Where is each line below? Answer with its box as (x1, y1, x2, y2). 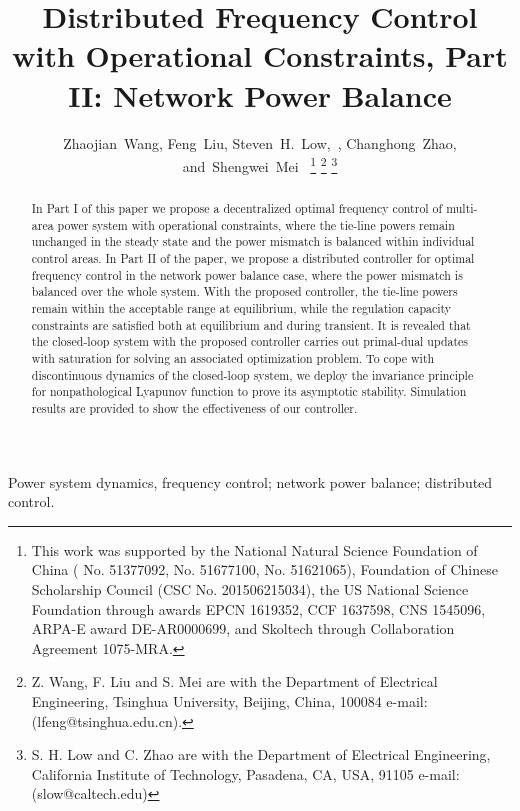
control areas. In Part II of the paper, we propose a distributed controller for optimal (31, 250, 475, 267)
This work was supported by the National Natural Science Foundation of (31, 539, 478, 560)
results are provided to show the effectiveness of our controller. (31, 400, 358, 417)
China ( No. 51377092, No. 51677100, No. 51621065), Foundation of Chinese (31, 559, 498, 580)
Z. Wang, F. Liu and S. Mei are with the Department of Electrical (31, 671, 438, 692)
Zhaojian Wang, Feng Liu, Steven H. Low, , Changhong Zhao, (63, 132, 457, 153)
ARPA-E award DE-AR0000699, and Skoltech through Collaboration (31, 618, 455, 639)
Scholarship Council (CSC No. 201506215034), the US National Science (31, 579, 469, 600)
